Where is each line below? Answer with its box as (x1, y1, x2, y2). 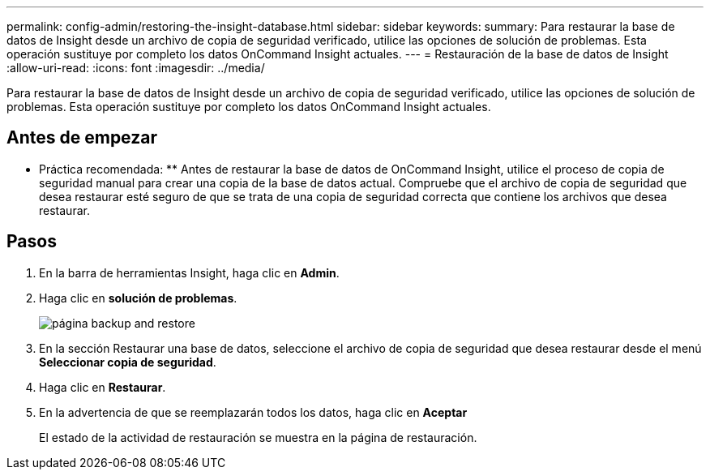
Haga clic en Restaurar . (39, 380, 166, 394)
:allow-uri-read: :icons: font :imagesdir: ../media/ (6, 61, 265, 75)
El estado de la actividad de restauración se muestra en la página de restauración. (39, 430, 477, 444)
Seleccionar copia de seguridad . (39, 354, 216, 369)
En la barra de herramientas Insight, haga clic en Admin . (39, 265, 340, 280)
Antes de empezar (6, 127, 157, 148)
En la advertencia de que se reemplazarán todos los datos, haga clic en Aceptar (39, 405, 468, 419)
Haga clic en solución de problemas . (39, 290, 237, 305)
